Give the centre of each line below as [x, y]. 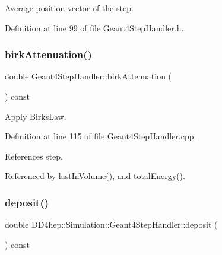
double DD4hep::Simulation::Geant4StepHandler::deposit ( [111, 224]
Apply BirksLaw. [36, 116]
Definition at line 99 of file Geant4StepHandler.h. [94, 28]
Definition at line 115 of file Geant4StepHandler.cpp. [101, 136]
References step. [34, 156]
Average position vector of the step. [69, 8]
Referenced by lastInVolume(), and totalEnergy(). [95, 176]
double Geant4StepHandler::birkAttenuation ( [88, 76]
